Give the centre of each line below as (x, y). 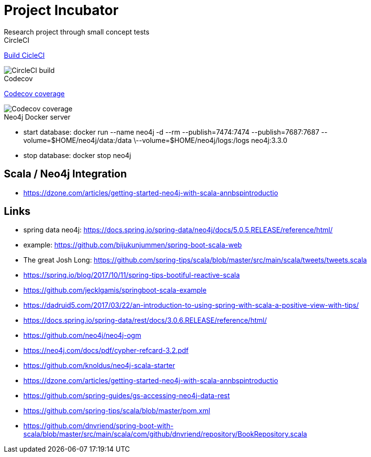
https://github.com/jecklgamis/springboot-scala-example (115, 290)
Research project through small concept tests (77, 32)
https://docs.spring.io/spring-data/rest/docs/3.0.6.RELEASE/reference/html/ (145, 320)
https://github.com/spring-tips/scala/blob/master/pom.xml (117, 411)
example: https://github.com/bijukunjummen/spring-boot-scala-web (133, 245)
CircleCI (17, 40)
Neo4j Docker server (37, 117)
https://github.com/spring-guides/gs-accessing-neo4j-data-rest (127, 396)
